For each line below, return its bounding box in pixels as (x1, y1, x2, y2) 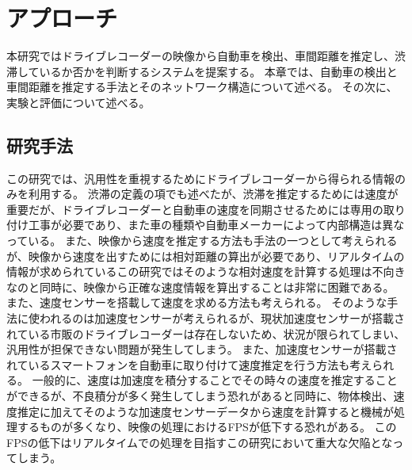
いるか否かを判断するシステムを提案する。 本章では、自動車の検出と (39, 63, 398, 79)
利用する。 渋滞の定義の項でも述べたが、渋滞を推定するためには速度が (28, 185, 399, 202)
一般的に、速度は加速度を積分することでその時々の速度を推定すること (32, 372, 398, 388)
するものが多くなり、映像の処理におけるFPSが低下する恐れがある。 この (17, 418, 397, 435)
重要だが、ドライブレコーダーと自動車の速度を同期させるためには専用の (6, 201, 383, 217)
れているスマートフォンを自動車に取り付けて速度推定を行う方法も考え (6, 356, 372, 373)
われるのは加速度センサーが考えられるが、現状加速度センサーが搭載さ (39, 310, 406, 327)
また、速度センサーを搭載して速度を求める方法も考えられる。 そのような (6, 294, 387, 311)
